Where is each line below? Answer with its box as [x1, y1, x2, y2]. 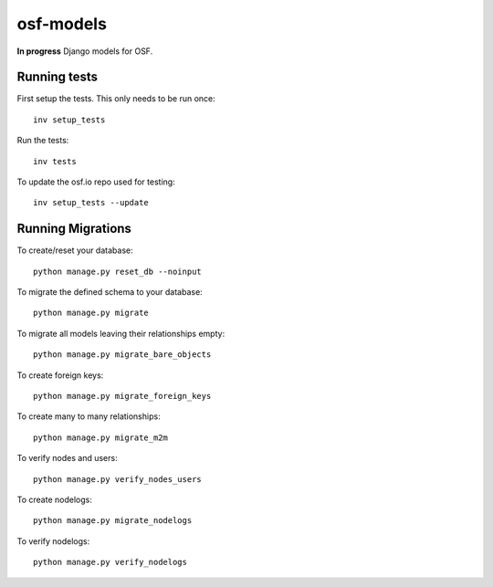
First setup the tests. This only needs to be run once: [16, 93, 216, 104]
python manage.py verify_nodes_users [33, 474, 203, 484]
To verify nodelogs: [16, 535, 90, 547]
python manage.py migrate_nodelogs [33, 516, 193, 526]
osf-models [16, 14, 107, 34]
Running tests [16, 69, 99, 85]
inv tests [33, 156, 77, 166]
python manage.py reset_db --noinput [33, 266, 203, 277]
